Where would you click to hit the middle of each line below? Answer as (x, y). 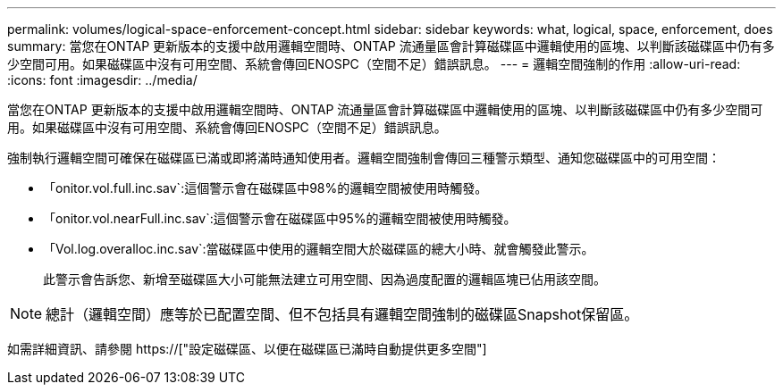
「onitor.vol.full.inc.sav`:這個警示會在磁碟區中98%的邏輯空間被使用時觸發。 (265, 188)
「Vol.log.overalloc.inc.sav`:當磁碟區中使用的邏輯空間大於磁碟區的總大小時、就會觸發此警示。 (319, 249)
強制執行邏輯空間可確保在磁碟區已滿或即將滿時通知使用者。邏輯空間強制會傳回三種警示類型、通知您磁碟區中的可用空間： (364, 158)
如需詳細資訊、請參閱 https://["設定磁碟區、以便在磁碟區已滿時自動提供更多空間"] (247, 349)
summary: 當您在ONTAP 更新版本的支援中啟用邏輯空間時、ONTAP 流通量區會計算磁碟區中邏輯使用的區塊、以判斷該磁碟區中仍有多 (391, 46)
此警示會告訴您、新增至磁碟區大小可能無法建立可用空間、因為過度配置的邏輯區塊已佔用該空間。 (324, 279)
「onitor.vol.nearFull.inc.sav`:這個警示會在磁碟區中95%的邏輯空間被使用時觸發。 (280, 218)
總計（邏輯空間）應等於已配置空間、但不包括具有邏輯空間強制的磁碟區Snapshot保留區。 (342, 314)
